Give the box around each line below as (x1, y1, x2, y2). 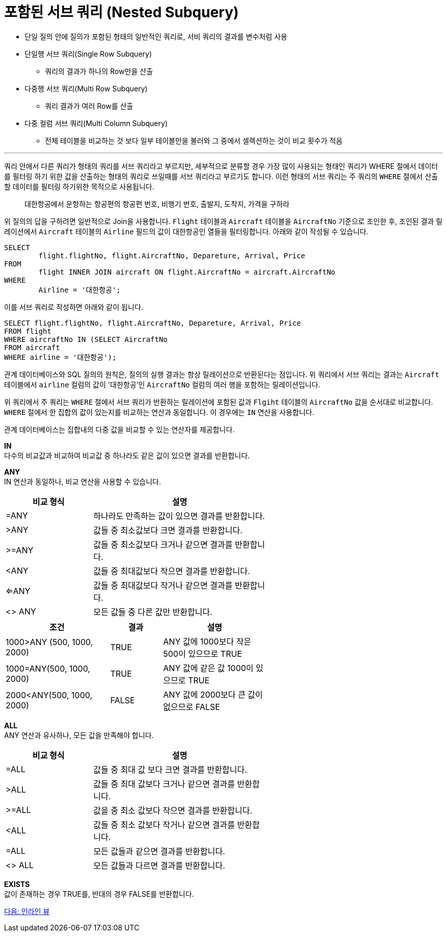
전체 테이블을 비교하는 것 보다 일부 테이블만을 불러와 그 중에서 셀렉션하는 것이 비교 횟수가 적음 (45, 136, 343, 145)
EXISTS (4, 879, 30, 889)
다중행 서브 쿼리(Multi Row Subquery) (24, 84, 148, 93)
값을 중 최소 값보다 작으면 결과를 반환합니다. (93, 805, 253, 816)
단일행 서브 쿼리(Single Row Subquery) (24, 49, 152, 58)
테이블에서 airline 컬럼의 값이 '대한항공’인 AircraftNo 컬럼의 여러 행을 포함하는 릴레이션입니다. (4, 380, 320, 389)
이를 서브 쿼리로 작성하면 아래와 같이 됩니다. (4, 302, 143, 311)
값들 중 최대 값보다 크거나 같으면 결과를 (93, 778, 235, 789)
